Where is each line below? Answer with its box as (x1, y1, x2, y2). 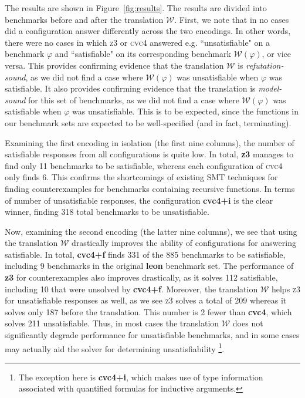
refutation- (246, 59, 284, 71)
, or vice (262, 48, 292, 60)
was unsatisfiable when (177, 70, 259, 83)
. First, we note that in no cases (174, 13, 289, 25)
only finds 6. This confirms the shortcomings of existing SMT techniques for (5, 171, 278, 183)
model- (258, 82, 282, 95)
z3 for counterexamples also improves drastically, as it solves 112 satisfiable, (5, 271, 278, 284)
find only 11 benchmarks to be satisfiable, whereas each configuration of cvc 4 (5, 159, 283, 171)
